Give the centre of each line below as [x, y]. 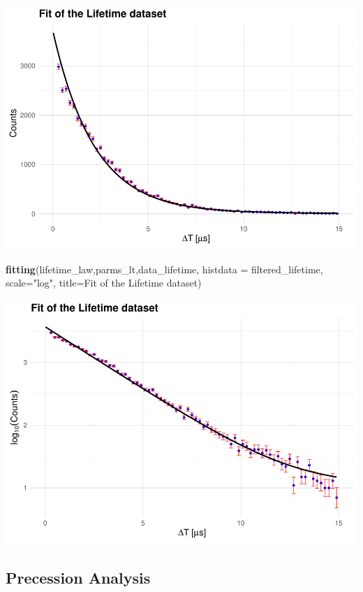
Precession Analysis [78, 577]
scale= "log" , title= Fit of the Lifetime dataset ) [104, 283]
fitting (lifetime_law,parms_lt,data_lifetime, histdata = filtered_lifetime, [164, 269]
